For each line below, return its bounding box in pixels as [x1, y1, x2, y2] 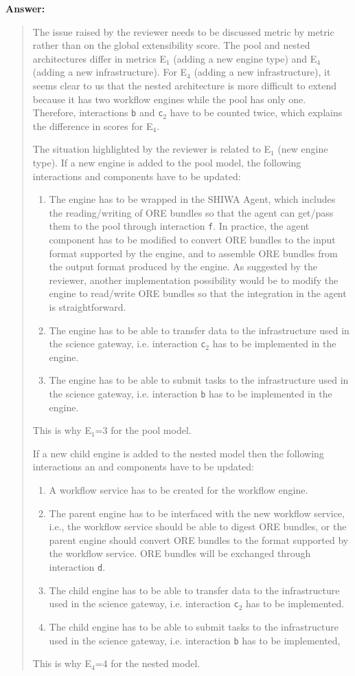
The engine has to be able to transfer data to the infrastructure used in [49, 323, 350, 337]
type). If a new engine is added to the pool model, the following [32, 155, 301, 169]
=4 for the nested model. [95, 656, 201, 670]
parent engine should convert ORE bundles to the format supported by [49, 532, 349, 547]
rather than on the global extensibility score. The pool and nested [32, 38, 310, 52]
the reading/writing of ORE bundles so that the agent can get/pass [49, 205, 334, 219]
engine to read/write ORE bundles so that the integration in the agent [49, 286, 347, 301]
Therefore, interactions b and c [32, 105, 163, 120]
